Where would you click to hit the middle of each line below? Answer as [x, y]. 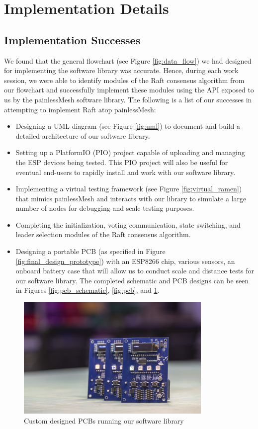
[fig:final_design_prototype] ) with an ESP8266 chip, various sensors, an [125, 261]
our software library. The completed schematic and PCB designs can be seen [132, 280]
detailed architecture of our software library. [83, 135]
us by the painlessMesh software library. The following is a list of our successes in [128, 99]
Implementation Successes [72, 40]
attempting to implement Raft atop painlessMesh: [80, 109]
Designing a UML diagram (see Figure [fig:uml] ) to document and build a [128, 126]
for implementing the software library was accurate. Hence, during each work [121, 70]
